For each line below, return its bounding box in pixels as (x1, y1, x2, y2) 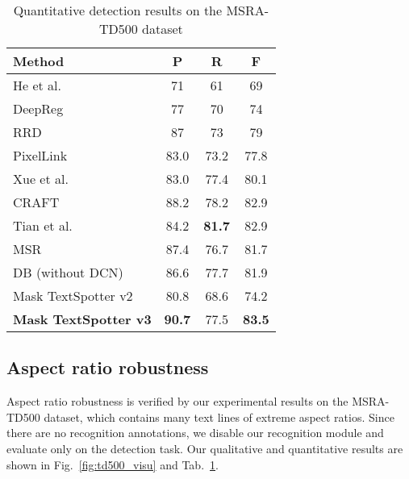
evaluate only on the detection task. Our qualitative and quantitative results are (6, 439, 403, 456)
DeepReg (13, 99, 64, 118)
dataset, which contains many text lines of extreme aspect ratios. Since (44, 408, 394, 425)
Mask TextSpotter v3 (13, 310, 152, 328)
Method (13, 52, 65, 70)
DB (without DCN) (13, 263, 123, 281)
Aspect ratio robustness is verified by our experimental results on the (6, 393, 348, 410)
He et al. (13, 76, 61, 94)
